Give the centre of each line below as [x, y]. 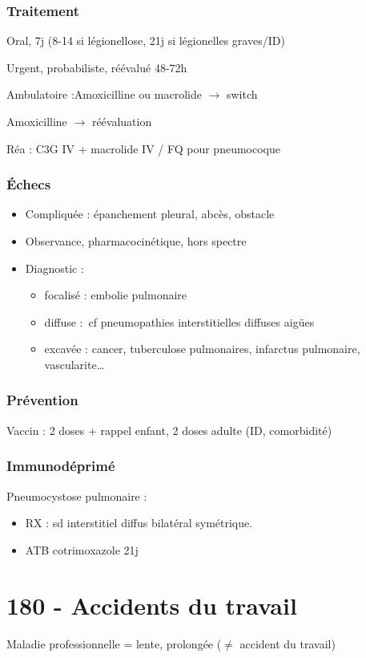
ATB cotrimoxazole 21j [82, 549]
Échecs [29, 184]
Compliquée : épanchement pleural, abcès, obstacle [150, 214]
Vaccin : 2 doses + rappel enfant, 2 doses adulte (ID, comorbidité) [169, 430]
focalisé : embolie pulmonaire [116, 295]
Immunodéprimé [61, 466]
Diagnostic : [54, 268]
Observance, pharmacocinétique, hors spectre [136, 241]
